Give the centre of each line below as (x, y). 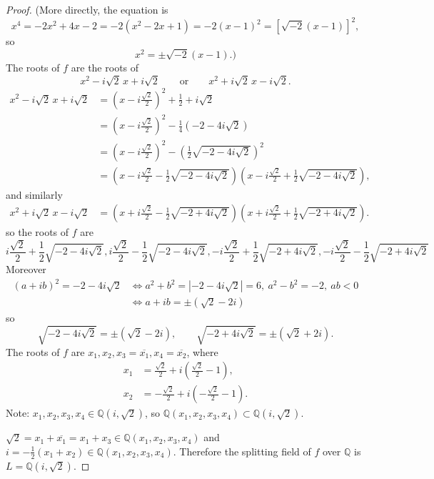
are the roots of (105, 67)
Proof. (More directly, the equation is (87, 9)
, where (202, 351)
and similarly (34, 194)
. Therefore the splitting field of (242, 451)
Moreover (26, 269)
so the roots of (37, 232)
